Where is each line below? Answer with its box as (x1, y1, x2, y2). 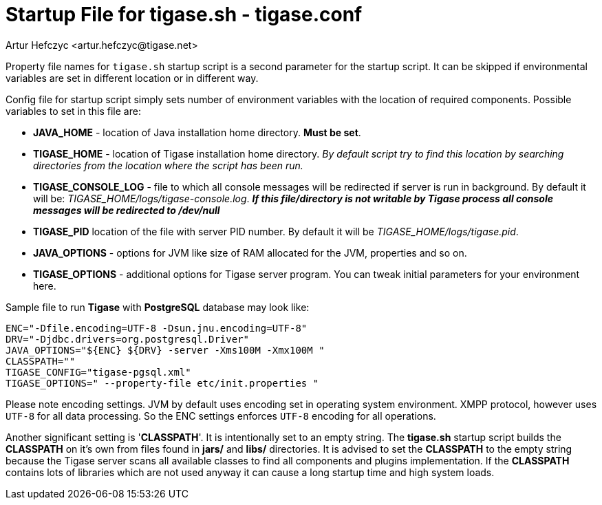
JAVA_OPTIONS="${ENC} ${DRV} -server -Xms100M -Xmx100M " (6, 344, 325, 356)
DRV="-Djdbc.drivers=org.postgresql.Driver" (6, 333, 250, 345)
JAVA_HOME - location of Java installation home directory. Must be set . (33, 126, 361, 138)
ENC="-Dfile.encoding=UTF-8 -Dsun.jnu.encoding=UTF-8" (6, 322, 308, 334)
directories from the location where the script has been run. (33, 159, 303, 171)
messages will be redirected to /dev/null (33, 204, 220, 216)
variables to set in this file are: (6, 105, 141, 117)
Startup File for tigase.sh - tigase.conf (6, 3, 363, 26)
